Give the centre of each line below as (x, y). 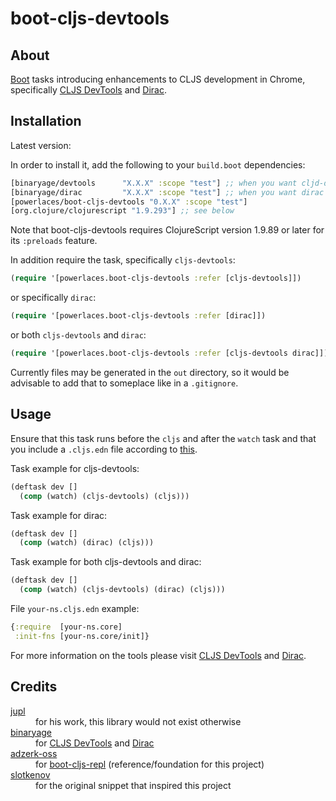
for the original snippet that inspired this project (133, 785)
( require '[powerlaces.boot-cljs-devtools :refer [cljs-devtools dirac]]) (169, 353)
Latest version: (41, 145)
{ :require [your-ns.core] (66, 627)
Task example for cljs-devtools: (75, 468)
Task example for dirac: (59, 515)
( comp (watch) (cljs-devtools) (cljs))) (104, 496)
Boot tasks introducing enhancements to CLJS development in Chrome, (158, 79)
